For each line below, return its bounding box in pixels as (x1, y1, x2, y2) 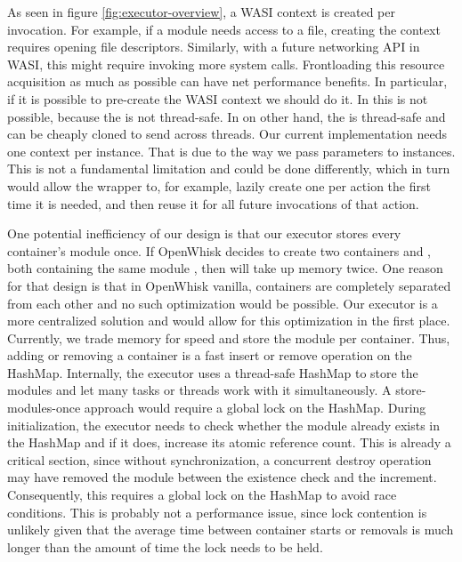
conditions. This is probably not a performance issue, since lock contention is (7, 502, 427, 521)
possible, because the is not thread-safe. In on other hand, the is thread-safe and (7, 107, 446, 125)
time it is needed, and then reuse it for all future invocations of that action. (7, 194, 419, 213)
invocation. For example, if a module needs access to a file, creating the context (7, 20, 441, 38)
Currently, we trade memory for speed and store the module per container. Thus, (7, 328, 450, 347)
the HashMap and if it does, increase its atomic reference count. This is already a (7, 433, 451, 452)
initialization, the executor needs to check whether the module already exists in (7, 415, 441, 434)
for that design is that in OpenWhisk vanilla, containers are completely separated (7, 276, 451, 294)
